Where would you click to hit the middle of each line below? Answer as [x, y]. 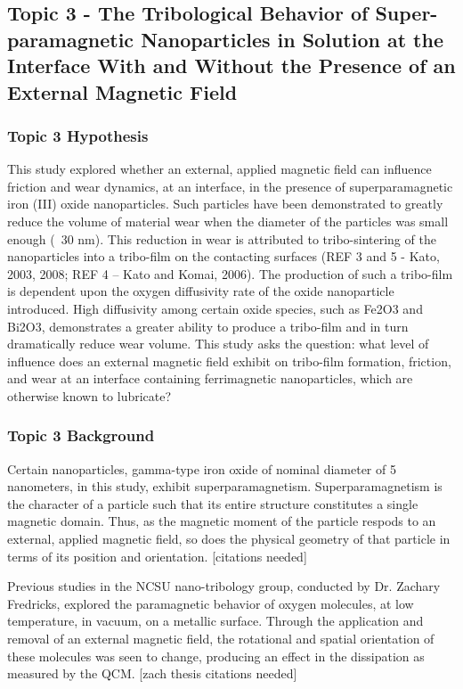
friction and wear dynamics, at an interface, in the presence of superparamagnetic [230, 186]
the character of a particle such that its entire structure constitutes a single [213, 503]
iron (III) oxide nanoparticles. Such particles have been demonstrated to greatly [225, 204]
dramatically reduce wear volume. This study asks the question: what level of [218, 344]
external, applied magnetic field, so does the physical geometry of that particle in [229, 539]
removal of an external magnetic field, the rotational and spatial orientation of [221, 639]
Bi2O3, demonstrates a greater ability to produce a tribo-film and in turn [208, 326]
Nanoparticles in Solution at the [292, 39]
